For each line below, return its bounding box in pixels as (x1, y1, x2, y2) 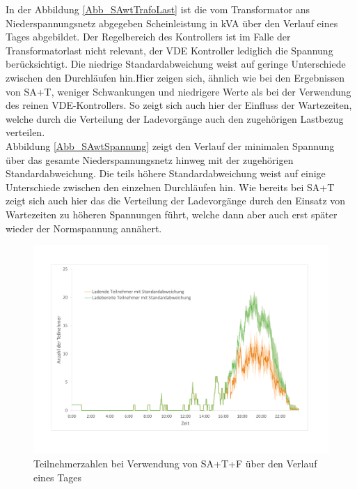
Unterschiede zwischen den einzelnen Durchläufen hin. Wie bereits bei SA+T (6, 179, 335, 194)
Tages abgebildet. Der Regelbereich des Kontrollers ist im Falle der (6, 29, 291, 44)
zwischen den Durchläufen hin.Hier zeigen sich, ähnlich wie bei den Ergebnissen (6, 70, 344, 84)
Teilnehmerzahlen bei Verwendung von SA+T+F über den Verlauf (33, 456, 317, 471)
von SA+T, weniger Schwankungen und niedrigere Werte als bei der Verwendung (6, 84, 351, 98)
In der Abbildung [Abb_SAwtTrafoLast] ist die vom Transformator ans (6, 2, 310, 16)
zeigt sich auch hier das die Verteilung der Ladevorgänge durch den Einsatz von (6, 193, 346, 208)
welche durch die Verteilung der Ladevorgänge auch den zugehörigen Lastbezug (6, 111, 344, 126)
